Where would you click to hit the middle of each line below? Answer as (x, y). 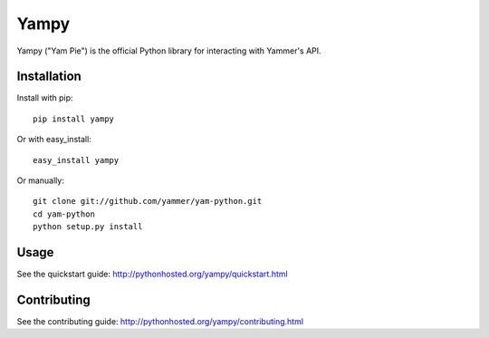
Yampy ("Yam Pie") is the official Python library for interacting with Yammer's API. (169, 51)
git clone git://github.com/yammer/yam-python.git (148, 201)
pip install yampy (74, 119)
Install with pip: (45, 98)
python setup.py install (88, 227)
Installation (49, 77)
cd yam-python (64, 214)
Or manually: (41, 180)
